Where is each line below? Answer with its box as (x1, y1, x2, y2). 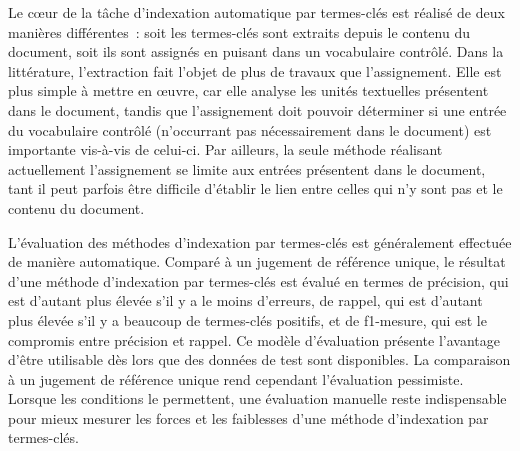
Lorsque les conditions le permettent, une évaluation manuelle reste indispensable (8, 388, 507, 409)
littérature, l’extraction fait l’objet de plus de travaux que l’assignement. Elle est (8, 60, 502, 81)
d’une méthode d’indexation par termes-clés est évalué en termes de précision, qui (8, 270, 509, 291)
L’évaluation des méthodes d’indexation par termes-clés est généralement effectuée (8, 231, 512, 252)
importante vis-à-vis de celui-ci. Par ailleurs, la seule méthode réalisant (8, 139, 443, 160)
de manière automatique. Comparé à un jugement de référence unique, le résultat (8, 251, 506, 272)
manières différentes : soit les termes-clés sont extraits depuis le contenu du (8, 21, 470, 42)
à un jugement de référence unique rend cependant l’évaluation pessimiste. (8, 368, 464, 389)
